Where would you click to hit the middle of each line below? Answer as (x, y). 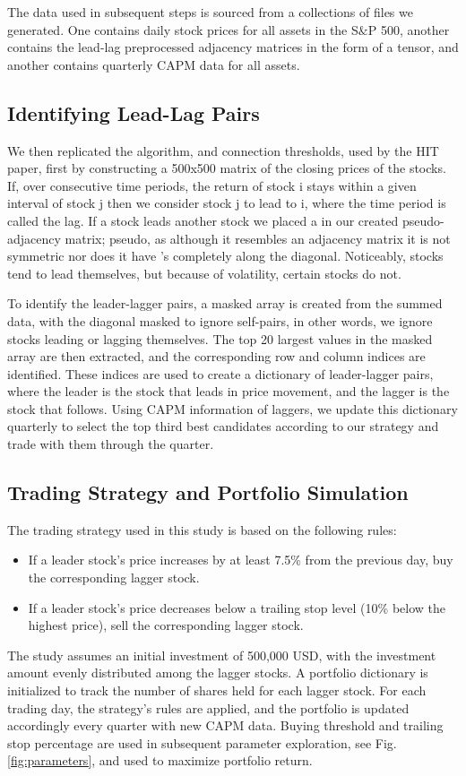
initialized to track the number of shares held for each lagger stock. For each (217, 690)
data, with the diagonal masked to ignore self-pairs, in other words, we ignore (220, 320)
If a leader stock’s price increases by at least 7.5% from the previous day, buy (241, 560)
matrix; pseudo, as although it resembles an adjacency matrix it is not (258, 238)
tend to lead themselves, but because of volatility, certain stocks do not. (204, 273)
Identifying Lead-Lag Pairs (134, 112)
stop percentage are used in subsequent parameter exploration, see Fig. (202, 742)
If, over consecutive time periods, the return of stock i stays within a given (212, 185)
